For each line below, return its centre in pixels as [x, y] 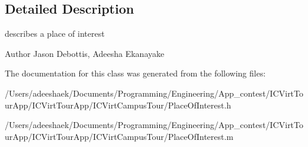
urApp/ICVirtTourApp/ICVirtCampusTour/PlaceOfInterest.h [118, 105]
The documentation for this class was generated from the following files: [135, 73]
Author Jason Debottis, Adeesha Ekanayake [85, 53]
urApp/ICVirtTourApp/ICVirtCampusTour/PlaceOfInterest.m [119, 136]
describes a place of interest [55, 33]
